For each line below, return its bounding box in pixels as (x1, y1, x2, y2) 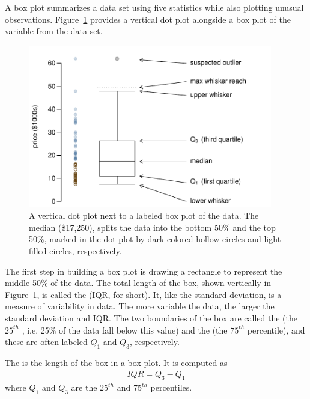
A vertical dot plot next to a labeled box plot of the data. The (29, 209, 259, 222)
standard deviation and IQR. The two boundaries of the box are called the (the (5, 311, 297, 324)
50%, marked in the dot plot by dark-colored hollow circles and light (29, 233, 281, 245)
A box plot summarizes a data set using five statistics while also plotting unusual (5, 1, 304, 13)
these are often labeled (5, 335, 88, 348)
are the (71, 381, 97, 394)
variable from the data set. (5, 25, 103, 37)
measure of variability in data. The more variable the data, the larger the (5, 300, 275, 312)
